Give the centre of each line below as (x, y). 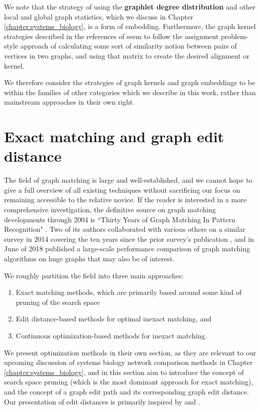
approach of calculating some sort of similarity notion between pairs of (128, 46)
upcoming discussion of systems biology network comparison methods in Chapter (128, 362)
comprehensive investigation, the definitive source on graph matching (110, 210)
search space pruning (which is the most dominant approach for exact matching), (129, 382)
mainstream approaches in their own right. (69, 102)
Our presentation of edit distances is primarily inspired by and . (102, 401)
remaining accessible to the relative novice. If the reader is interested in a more (125, 199)
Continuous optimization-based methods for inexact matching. (111, 335)
